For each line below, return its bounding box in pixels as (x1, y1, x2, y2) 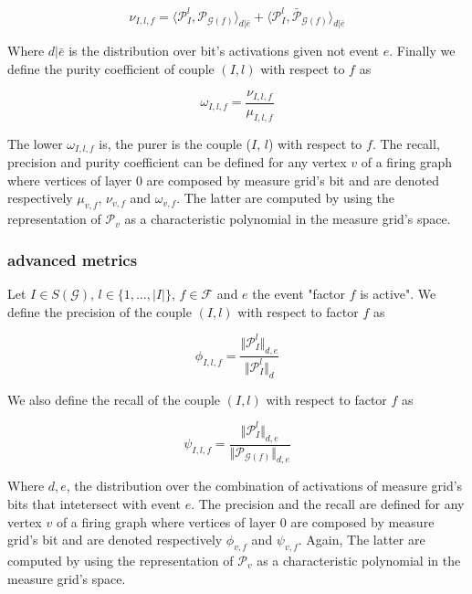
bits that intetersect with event (7, 493, 181, 513)
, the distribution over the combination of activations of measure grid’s (66, 476, 463, 495)
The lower (7, 133, 63, 153)
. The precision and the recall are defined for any (191, 493, 465, 513)
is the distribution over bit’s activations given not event (68, 41, 380, 60)
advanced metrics (7, 248, 138, 270)
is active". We (360, 284, 436, 303)
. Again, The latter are (298, 530, 425, 549)
